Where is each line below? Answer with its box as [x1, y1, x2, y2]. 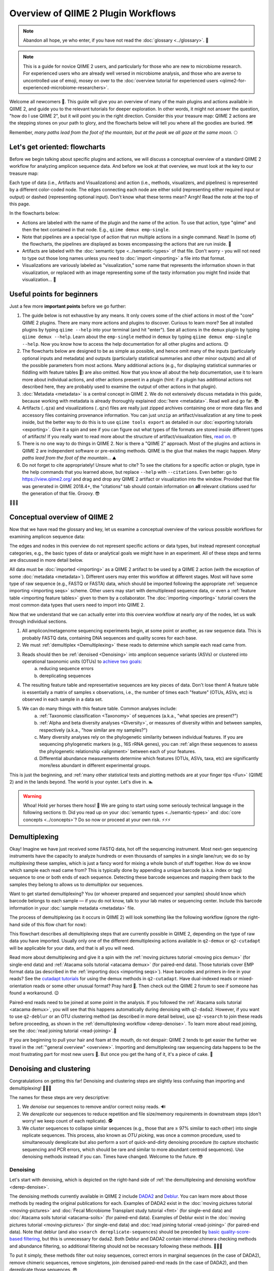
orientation [9, 983, 32, 989]
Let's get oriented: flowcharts [9, 142, 106, 151]
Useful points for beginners [9, 290, 98, 298]
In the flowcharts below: [9, 210, 60, 216]
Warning [23, 793, 42, 799]
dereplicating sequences [39, 673, 91, 679]
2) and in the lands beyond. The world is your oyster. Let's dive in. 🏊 [9, 779, 153, 785]
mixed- [238, 976, 254, 982]
